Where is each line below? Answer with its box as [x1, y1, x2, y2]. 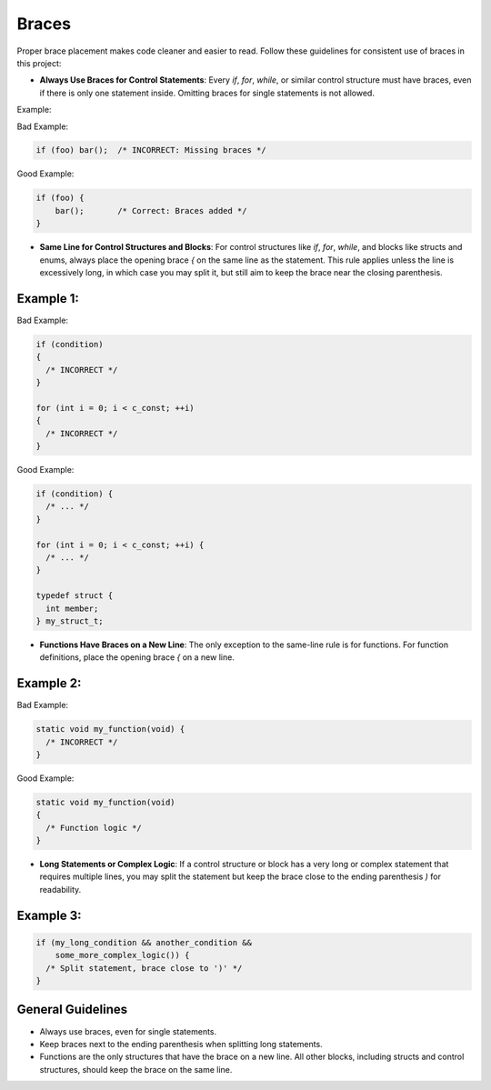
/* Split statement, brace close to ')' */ [45, 963, 243, 973]
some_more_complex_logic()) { [55, 950, 190, 961]
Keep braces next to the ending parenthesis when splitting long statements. [39, 1038, 323, 1049]
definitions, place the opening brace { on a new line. [39, 652, 235, 663]
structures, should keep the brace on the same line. [39, 1064, 233, 1075]
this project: [16, 57, 62, 68]
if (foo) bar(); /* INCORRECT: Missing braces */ [35, 145, 267, 155]
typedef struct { [35, 591, 114, 601]
